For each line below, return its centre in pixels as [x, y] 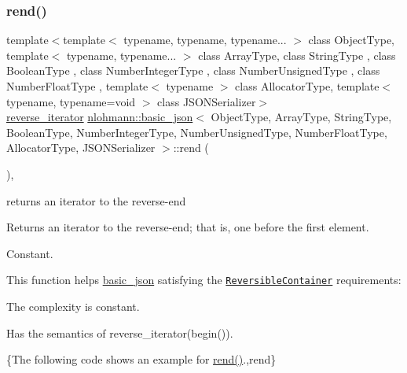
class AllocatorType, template [307, 86]
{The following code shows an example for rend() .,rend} [141, 359]
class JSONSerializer [207, 101]
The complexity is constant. [73, 306]
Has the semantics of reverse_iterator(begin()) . [120, 332]
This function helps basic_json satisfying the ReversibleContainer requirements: [204, 280]
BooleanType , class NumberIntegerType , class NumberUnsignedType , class [193, 70]
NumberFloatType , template [77, 86]
